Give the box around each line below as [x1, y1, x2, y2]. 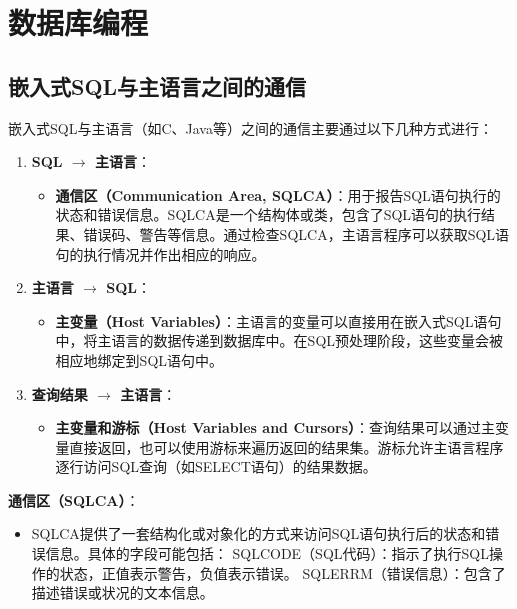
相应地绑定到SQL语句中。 [55, 349, 224, 370]
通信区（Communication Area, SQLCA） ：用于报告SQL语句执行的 [55, 184, 501, 205]
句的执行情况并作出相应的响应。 [55, 243, 266, 264]
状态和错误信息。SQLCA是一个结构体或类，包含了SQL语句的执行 [55, 204, 482, 225]
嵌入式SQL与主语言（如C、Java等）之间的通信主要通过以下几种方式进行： [8, 117, 493, 138]
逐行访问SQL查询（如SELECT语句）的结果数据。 [55, 456, 377, 477]
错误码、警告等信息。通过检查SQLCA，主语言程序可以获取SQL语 [83, 223, 510, 244]
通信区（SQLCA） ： [8, 489, 140, 510]
